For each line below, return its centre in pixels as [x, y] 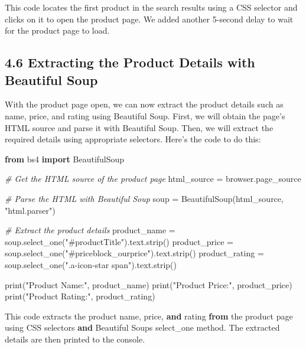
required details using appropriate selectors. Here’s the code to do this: [133, 139]
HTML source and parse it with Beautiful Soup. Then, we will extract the [139, 127]
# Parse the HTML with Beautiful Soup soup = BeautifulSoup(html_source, [144, 198]
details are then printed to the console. [75, 339]
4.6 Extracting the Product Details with [130, 62]
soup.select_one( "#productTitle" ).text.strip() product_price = [119, 241]
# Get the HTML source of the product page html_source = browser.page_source [153, 179]
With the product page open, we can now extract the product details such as [144, 104]
